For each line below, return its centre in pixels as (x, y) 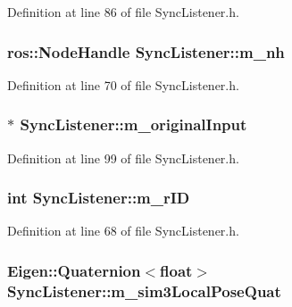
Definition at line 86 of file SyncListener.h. (123, 12)
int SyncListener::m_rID (99, 198)
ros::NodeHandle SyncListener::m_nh (146, 51)
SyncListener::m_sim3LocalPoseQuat (144, 290)
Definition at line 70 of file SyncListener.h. (123, 84)
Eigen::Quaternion (74, 270)
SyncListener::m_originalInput (133, 124)
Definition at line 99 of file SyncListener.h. (123, 158)
